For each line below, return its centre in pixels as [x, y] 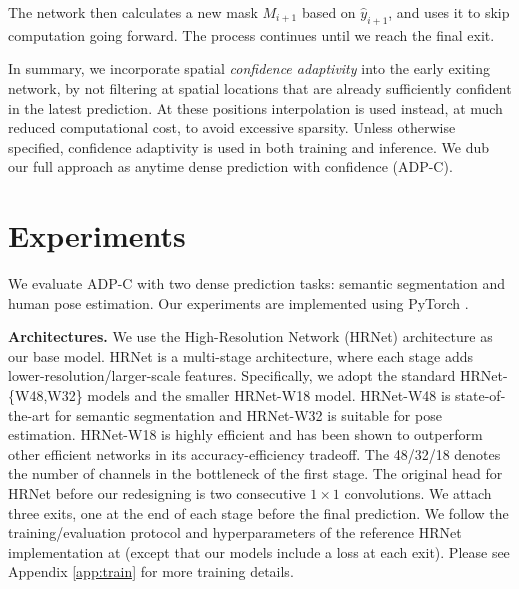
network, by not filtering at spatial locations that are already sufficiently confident [260, 87]
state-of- [480, 395]
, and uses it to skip [449, 12]
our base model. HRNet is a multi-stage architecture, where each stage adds [240, 355]
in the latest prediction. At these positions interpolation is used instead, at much [255, 107]
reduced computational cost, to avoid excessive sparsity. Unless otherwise [232, 127]
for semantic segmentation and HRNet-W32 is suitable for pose [248, 414]
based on [328, 12]
